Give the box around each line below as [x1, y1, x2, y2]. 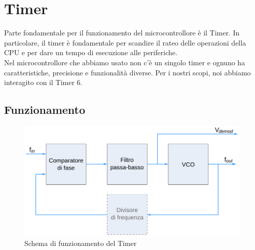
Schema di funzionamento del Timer [24, 237, 137, 248]
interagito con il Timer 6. [4, 77, 83, 88]
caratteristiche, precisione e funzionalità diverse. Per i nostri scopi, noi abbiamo [4, 67, 251, 77]
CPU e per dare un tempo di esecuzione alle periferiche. [4, 47, 177, 58]
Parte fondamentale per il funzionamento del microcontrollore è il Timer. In [4, 27, 240, 38]
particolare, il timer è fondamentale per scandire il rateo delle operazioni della [4, 37, 246, 48]
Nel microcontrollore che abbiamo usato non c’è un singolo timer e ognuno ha [4, 57, 245, 67]
